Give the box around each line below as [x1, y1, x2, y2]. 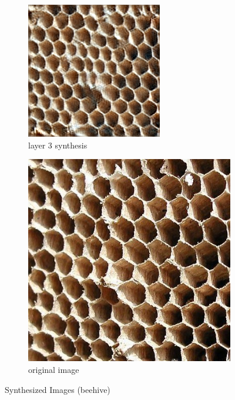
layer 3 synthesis [28, 138, 88, 151]
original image [28, 363, 79, 375]
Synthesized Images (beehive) [5, 383, 110, 395]
